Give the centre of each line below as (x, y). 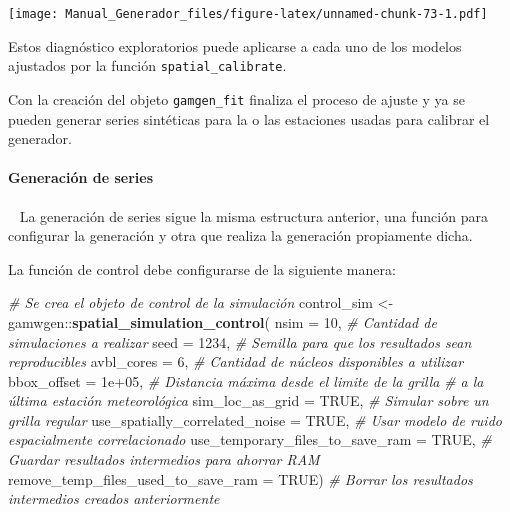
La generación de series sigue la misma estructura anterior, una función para (253, 215)
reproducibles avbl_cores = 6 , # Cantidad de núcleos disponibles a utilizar (236, 361)
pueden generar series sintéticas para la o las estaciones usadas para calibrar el (249, 118)
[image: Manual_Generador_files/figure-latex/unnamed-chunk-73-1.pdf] (248, 14)
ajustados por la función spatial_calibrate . (147, 65)
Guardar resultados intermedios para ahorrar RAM (164, 459)
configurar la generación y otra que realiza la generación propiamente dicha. (240, 235)
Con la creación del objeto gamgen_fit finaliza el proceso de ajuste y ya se (236, 98)
